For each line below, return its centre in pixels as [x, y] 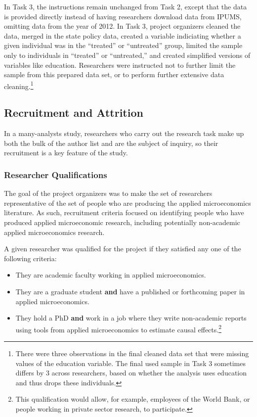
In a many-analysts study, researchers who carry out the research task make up [124, 133]
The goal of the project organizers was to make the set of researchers [108, 193]
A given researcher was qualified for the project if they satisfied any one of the [123, 249]
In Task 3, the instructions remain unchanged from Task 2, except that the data [126, 6]
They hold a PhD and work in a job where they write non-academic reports [131, 318]
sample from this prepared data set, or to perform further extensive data [114, 74]
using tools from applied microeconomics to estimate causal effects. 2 [119, 328]
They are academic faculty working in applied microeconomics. [111, 275]
